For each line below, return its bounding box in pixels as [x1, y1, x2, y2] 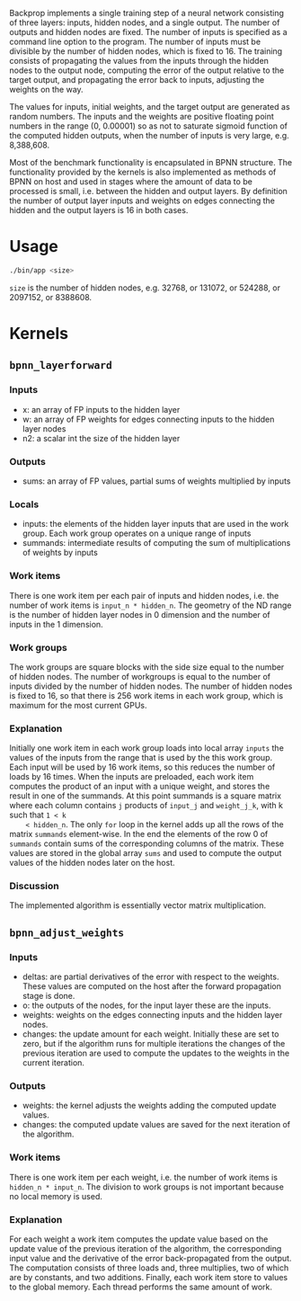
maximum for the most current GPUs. [9, 700, 147, 710]
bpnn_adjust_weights [9, 926, 125, 939]
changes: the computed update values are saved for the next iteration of [22, 1119, 291, 1130]
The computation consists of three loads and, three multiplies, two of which [9, 1262, 289, 1273]
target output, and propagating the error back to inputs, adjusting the [9, 75, 265, 85]
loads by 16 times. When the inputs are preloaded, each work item [9, 771, 254, 782]
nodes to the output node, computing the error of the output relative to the [9, 65, 285, 76]
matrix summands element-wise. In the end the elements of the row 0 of [9, 829, 269, 840]
